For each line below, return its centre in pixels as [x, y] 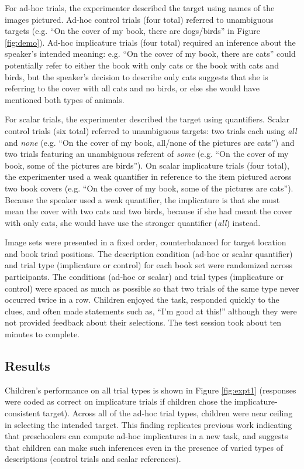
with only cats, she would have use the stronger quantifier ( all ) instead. [133, 222]
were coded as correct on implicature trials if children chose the [118, 401]
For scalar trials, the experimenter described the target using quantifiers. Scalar [147, 119]
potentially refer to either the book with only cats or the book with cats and [142, 65]
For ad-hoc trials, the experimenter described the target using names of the [140, 8]
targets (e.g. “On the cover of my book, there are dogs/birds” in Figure [132, 31]
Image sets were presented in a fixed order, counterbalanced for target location [146, 242]
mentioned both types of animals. [65, 99]
